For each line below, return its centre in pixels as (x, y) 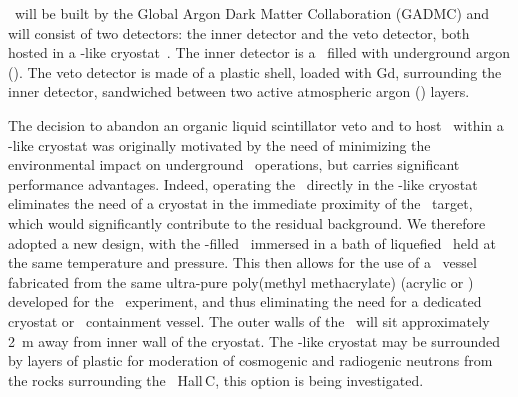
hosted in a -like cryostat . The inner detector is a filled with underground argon (259, 52)
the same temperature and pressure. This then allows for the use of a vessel (242, 262)
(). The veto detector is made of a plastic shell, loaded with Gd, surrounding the (255, 71)
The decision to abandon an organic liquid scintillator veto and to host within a (256, 124)
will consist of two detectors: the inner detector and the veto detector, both (239, 32)
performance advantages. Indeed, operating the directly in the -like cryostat (243, 183)
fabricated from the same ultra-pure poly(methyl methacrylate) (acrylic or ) (241, 281)
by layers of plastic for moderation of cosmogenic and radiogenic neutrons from (250, 360)
